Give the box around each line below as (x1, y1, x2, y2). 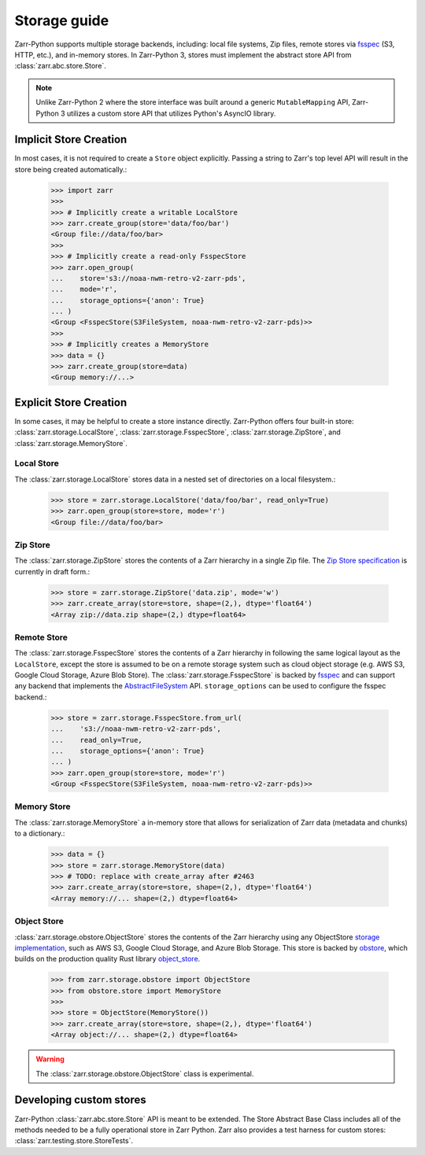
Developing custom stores (14, 1094, 146, 1107)
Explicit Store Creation (14, 396, 128, 409)
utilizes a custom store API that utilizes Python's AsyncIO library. (67, 109, 276, 118)
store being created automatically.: (14, 164, 128, 174)
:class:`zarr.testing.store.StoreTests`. (14, 1136, 134, 1146)
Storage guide (14, 12, 109, 29)
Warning (35, 1054, 65, 1064)
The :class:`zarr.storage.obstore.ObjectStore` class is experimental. (35, 1068, 254, 1078)
